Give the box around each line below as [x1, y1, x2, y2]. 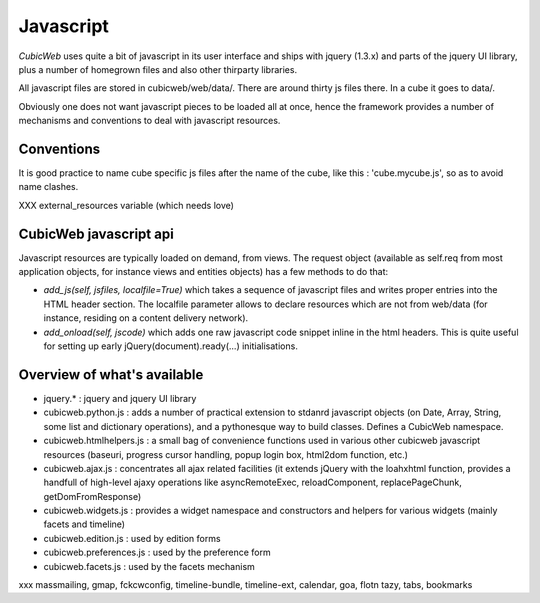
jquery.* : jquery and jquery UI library [43, 392, 197, 404]
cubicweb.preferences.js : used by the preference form [43, 546, 272, 559]
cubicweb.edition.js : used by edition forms [43, 532, 221, 544]
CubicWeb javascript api [18, 225, 174, 242]
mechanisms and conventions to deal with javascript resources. [18, 115, 281, 127]
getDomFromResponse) [43, 490, 142, 502]
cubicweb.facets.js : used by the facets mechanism [43, 560, 255, 572]
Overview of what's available [18, 366, 204, 383]
